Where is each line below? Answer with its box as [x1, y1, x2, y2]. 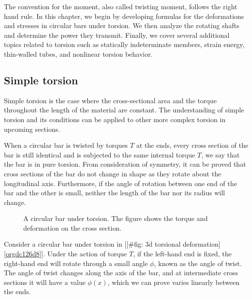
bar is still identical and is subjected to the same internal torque [4, 149, 195, 159]
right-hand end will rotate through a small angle [4, 258, 148, 268]
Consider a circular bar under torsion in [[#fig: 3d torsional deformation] [4, 239, 220, 249]
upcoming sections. [4, 124, 60, 134]
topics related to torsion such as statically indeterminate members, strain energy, [4, 39, 245, 49]
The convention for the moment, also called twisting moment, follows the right [4, 1, 237, 11]
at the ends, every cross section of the [136, 140, 249, 150]
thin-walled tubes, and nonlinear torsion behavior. [4, 48, 153, 59]
